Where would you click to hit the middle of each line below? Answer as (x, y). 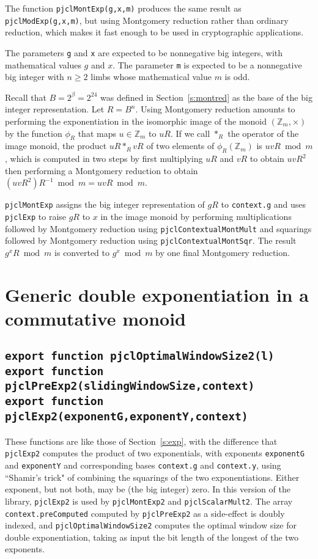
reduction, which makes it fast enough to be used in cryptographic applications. (154, 32)
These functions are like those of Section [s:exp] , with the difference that (141, 441)
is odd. (237, 77)
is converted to (82, 252)
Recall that (26, 97)
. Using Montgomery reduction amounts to (215, 109)
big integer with (35, 77)
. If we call (190, 133)
